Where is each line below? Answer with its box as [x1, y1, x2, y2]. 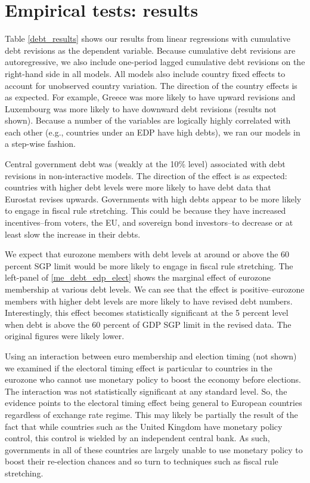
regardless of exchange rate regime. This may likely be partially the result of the [5, 408, 298, 420]
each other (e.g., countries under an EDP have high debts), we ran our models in [5, 125, 300, 138]
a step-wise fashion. [5, 137, 76, 150]
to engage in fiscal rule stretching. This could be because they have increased [5, 204, 286, 217]
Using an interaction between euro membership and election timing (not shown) [5, 349, 297, 362]
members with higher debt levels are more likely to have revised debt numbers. [5, 294, 293, 307]
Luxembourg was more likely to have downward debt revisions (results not [5, 102, 277, 115]
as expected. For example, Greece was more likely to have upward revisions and [5, 91, 296, 103]
